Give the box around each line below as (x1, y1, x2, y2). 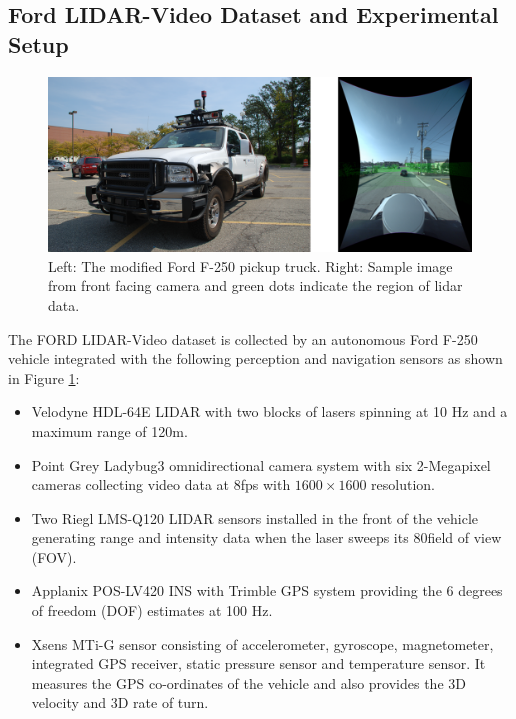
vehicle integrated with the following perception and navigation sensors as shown (8, 348, 503, 369)
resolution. (371, 474, 435, 495)
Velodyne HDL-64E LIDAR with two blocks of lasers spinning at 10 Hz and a (31, 401, 508, 422)
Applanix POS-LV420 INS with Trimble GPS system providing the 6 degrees (31, 580, 503, 601)
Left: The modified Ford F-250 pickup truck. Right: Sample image (48, 255, 453, 276)
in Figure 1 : (8, 367, 80, 388)
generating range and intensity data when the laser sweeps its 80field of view (31, 527, 502, 548)
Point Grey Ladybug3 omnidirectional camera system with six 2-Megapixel (31, 454, 491, 475)
